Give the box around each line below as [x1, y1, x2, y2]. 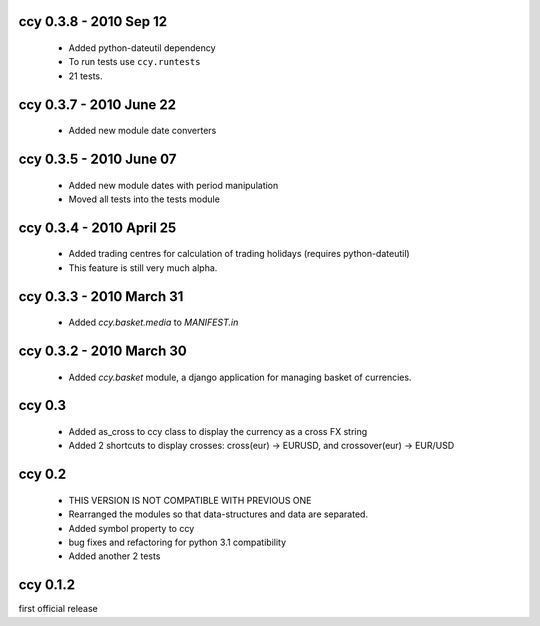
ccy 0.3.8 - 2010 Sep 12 [18, 13, 168, 30]
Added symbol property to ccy [68, 522, 195, 534]
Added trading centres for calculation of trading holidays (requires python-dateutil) [68, 248, 410, 260]
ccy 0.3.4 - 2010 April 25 [18, 219, 177, 236]
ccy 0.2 [18, 466, 67, 483]
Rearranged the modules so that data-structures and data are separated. [68, 508, 369, 520]
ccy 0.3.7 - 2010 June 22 [18, 96, 177, 113]
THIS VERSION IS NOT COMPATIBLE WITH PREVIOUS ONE [68, 494, 312, 506]
